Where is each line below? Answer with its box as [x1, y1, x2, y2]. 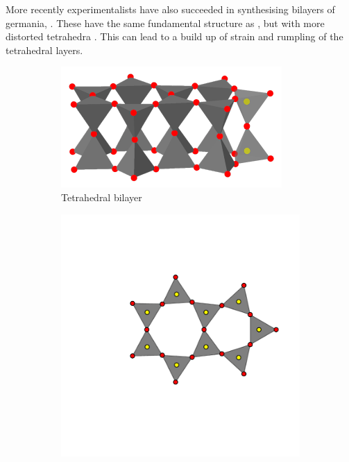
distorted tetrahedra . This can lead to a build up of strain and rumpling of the [6, 29, 343, 44]
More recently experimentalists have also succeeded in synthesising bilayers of [6, 2, 335, 16]
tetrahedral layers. [6, 42, 83, 57]
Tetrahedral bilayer [61, 189, 142, 204]
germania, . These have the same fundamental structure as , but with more [6, 15, 325, 30]
